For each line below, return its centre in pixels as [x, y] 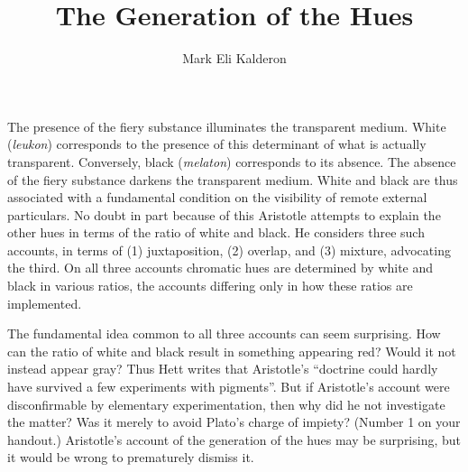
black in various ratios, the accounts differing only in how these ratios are [210, 286]
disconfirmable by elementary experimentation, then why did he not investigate [226, 404]
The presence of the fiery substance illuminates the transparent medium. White [227, 126]
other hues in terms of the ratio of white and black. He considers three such [216, 232]
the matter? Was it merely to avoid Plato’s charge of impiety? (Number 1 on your [234, 422]
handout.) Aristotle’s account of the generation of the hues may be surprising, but [234, 439]
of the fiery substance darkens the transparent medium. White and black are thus [233, 179]
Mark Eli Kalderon [234, 58]
